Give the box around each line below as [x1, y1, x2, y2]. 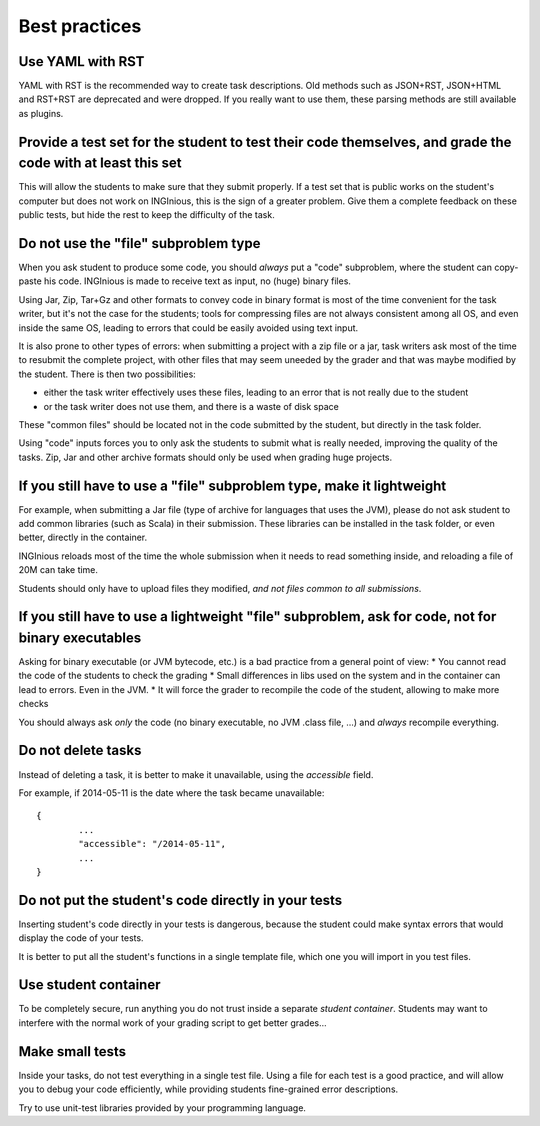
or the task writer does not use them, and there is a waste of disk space [43, 400, 339, 412]
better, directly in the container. [18, 531, 148, 544]
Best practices [18, 15, 142, 37]
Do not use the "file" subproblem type [18, 235, 261, 252]
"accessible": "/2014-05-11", [78, 838, 227, 850]
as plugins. [18, 107, 64, 119]
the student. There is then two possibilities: [18, 368, 197, 380]
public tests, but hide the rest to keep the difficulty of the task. [18, 209, 275, 221]
